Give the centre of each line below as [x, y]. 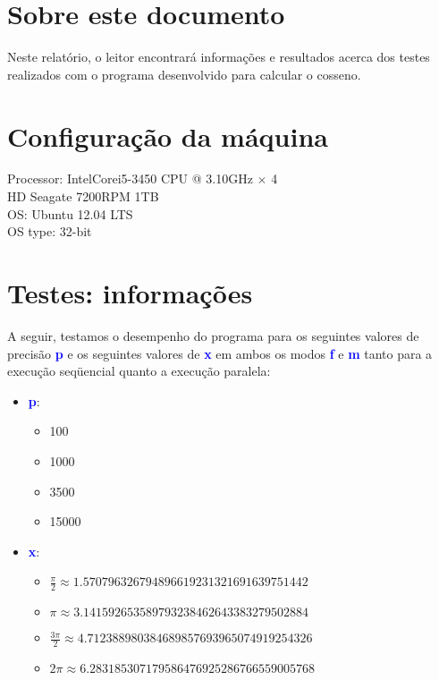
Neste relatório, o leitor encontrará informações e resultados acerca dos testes [219, 57]
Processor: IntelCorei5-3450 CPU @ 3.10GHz [130, 178]
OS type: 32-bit [50, 231]
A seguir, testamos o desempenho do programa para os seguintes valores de [213, 335]
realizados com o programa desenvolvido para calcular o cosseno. [184, 74]
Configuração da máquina [168, 136]
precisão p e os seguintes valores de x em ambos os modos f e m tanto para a [220, 353]
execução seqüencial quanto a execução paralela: [139, 371]
